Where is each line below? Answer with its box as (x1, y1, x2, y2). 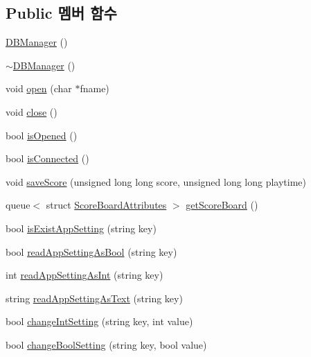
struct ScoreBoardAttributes (46, 198, 167, 212)
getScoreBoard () (186, 198, 258, 212)
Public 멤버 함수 (6, 2, 117, 24)
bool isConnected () (6, 151, 89, 166)
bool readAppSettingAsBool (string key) (6, 244, 177, 259)
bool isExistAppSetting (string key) (6, 220, 157, 235)
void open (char (6, 81, 72, 96)
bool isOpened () (6, 128, 78, 142)
